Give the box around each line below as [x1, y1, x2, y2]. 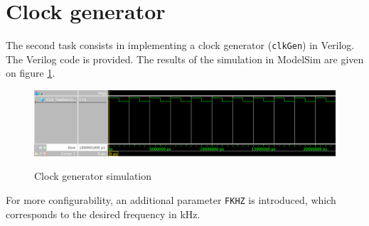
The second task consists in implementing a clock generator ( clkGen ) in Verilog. [6, 38, 355, 53]
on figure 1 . [6, 65, 55, 80]
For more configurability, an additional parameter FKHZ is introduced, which [6, 192, 336, 207]
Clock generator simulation [34, 168, 152, 183]
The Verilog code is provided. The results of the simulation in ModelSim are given [6, 51, 364, 66]
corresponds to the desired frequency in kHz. [6, 206, 200, 221]
